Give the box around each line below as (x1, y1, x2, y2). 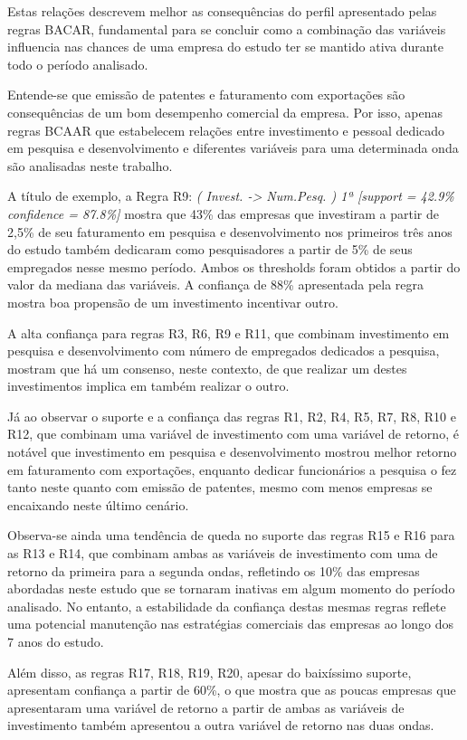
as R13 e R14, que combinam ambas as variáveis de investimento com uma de (7, 544, 438, 563)
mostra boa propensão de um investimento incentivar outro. (7, 292, 338, 311)
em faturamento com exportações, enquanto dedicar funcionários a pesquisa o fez (7, 460, 457, 479)
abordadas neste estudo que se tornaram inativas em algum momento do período (7, 579, 455, 598)
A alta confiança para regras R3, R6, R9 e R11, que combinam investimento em (7, 323, 450, 342)
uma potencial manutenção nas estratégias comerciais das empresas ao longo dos (7, 614, 453, 633)
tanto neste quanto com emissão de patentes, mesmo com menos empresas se (7, 478, 433, 497)
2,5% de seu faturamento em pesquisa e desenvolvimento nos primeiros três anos (7, 222, 453, 241)
